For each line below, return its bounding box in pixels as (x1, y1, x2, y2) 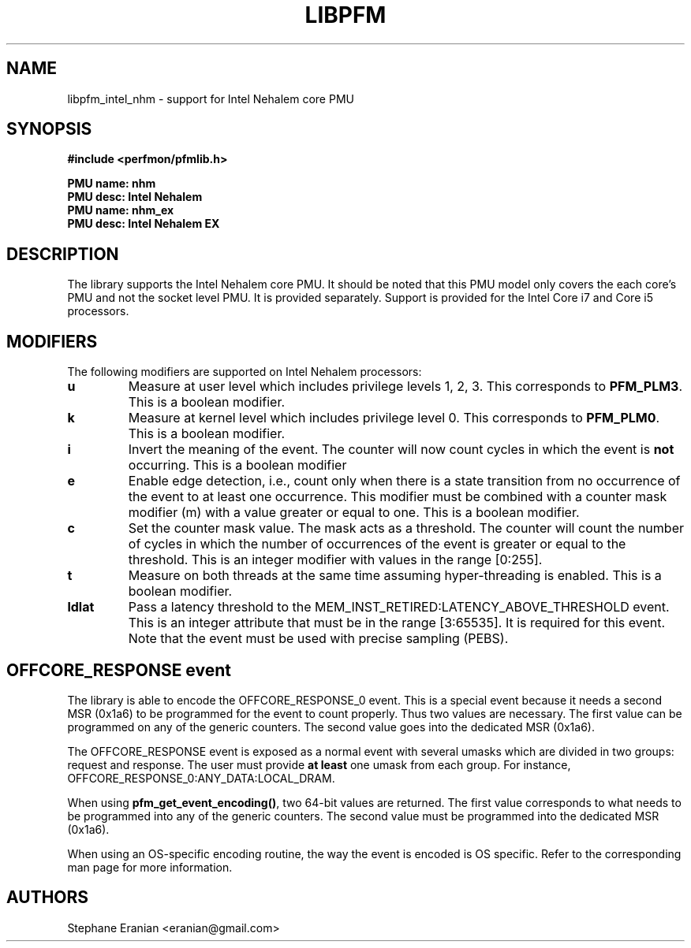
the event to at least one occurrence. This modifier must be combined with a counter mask (128, 489, 667, 505)
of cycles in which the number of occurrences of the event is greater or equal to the (128, 536, 626, 552)
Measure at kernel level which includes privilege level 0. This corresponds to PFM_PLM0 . (128, 410, 660, 426)
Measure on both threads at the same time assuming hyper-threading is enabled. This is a (128, 567, 662, 584)
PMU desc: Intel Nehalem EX (67, 217, 220, 231)
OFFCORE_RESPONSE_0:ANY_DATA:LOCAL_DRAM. (67, 771, 335, 785)
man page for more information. (67, 860, 233, 874)
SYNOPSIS (6, 119, 92, 139)
